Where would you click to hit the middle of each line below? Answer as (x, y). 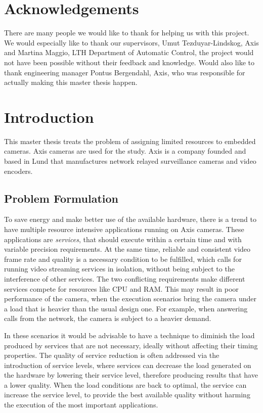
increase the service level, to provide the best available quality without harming (127, 395)
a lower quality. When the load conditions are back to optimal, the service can (125, 384)
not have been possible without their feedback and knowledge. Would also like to (129, 62)
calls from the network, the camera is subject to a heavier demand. (108, 318)
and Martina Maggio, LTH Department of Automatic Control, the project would (129, 52)
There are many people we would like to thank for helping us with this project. (127, 33)
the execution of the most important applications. (81, 405)
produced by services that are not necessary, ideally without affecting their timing (131, 345)
